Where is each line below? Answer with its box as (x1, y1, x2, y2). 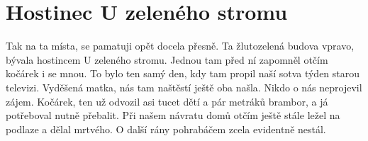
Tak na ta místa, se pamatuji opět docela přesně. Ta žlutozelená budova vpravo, (6, 38, 355, 53)
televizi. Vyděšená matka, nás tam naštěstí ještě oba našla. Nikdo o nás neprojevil (6, 79, 362, 94)
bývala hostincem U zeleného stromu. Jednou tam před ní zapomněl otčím (6, 52, 328, 67)
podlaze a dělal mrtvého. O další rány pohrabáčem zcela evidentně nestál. (6, 121, 326, 136)
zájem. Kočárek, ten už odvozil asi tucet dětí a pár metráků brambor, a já (6, 94, 328, 108)
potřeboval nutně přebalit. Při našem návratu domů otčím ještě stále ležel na (6, 108, 340, 123)
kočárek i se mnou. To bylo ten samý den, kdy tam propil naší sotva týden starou (6, 66, 360, 81)
